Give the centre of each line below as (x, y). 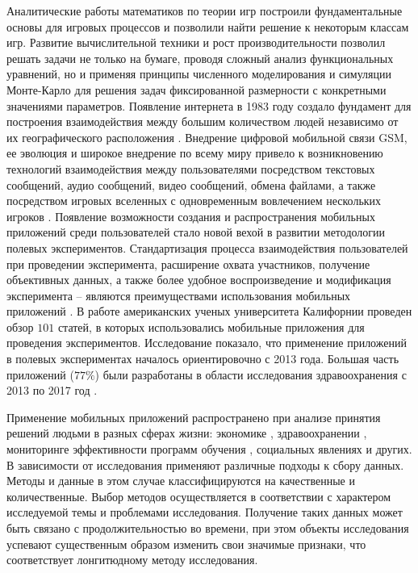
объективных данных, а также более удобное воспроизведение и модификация (199, 280)
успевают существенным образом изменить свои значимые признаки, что (186, 544)
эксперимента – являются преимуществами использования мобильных (179, 295)
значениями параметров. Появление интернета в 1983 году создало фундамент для (209, 105)
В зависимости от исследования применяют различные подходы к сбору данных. (205, 464)
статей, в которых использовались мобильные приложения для (211, 326)
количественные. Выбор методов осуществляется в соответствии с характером (199, 496)
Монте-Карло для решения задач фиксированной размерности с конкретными (196, 89)
